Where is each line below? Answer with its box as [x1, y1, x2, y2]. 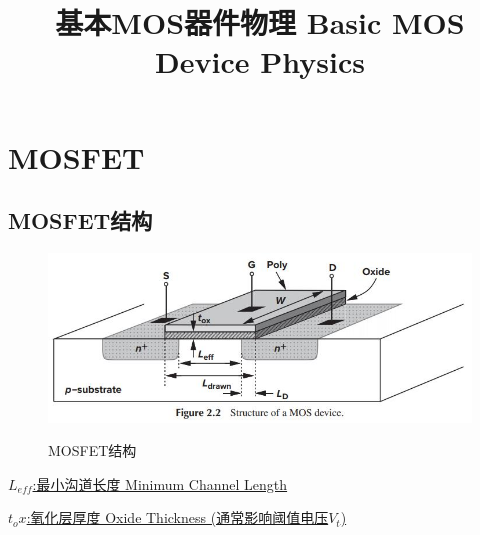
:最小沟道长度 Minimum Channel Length [32, 473, 288, 494]
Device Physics [155, 41, 365, 82]
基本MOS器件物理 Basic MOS [55, 2, 465, 43]
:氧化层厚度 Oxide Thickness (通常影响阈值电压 [26, 507, 329, 528]
